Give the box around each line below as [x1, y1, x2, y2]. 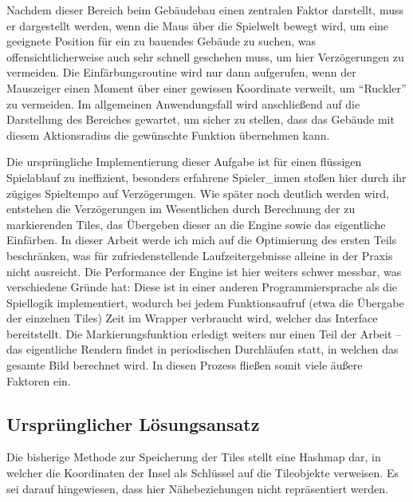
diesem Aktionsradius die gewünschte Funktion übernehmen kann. [6, 126, 330, 143]
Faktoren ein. [6, 372, 71, 389]
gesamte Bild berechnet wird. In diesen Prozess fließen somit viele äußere [6, 357, 363, 374]
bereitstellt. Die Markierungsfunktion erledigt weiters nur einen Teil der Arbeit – [6, 325, 402, 342]
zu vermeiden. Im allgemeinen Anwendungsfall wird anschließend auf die [6, 95, 360, 112]
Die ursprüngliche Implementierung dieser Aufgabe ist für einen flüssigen [6, 153, 362, 170]
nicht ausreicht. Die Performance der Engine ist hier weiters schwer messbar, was [6, 263, 402, 279]
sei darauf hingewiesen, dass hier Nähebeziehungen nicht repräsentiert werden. [6, 480, 388, 496]
